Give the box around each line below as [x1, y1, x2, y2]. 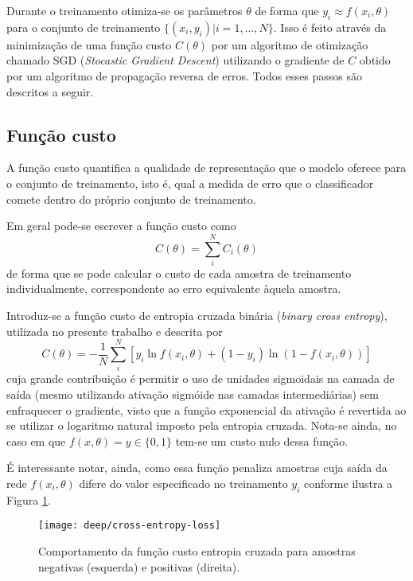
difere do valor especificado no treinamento [79, 474, 288, 491]
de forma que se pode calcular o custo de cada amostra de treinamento [6, 264, 352, 281]
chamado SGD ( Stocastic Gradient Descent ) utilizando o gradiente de [6, 52, 345, 68]
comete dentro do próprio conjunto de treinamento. [6, 190, 256, 207]
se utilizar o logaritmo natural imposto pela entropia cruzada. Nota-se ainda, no [6, 417, 397, 434]
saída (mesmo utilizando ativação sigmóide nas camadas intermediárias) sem [6, 385, 380, 402]
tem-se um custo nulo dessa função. [175, 432, 349, 449]
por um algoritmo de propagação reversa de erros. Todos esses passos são [6, 67, 363, 84]
